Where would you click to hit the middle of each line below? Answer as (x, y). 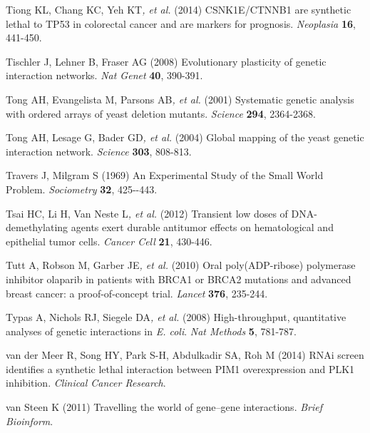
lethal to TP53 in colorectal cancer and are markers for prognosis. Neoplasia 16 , (181, 23)
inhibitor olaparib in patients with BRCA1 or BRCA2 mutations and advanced (179, 279)
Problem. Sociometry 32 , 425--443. (82, 189)
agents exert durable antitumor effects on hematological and (202, 227)
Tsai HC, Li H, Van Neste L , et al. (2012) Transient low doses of (147, 213)
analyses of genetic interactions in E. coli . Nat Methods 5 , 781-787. (151, 331)
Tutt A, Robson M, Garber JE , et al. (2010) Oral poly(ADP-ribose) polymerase (181, 265)
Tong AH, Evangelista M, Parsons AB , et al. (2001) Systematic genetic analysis (180, 99)
